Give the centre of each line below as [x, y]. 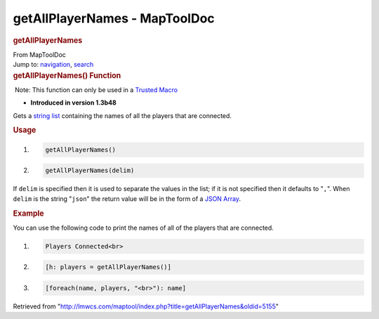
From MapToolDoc [40, 54]
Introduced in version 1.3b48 [74, 103]
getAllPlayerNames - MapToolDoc [114, 18]
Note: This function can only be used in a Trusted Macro [96, 90]
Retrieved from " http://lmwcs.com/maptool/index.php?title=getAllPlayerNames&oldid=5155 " [146, 306]
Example [29, 213]
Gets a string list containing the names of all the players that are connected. [122, 115]
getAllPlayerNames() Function [67, 75]
